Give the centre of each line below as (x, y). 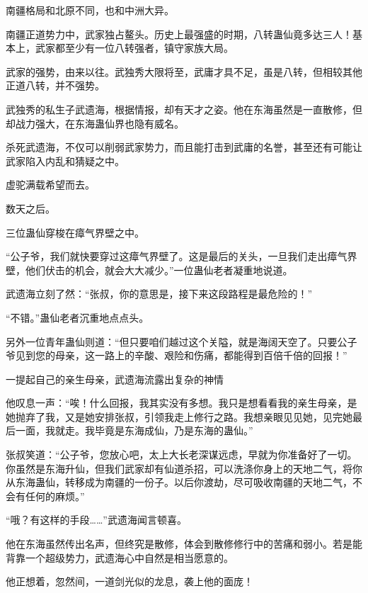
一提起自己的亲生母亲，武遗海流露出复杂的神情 (115, 379)
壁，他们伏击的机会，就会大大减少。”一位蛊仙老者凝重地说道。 (149, 270)
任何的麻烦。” (55, 496)
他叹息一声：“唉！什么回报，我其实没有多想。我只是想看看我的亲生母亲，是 (182, 403)
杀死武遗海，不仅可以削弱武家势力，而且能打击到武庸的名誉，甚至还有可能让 (184, 147)
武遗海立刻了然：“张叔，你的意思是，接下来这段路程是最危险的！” (159, 294)
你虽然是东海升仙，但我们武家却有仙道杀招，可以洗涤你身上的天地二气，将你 (184, 468)
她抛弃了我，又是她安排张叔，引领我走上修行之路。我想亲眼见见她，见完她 (179, 416)
